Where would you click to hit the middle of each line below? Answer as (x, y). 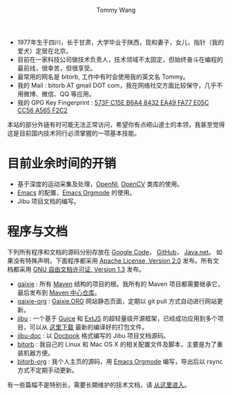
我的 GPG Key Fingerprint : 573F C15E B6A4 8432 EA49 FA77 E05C (113, 102)
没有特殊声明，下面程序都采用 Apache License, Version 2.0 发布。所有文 (116, 261)
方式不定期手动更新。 (47, 370)
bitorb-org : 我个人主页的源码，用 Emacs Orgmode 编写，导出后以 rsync (120, 361)
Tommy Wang (116, 10)
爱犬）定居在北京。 (45, 51)
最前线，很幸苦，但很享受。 (57, 68)
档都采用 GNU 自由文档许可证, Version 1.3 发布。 (76, 269)
